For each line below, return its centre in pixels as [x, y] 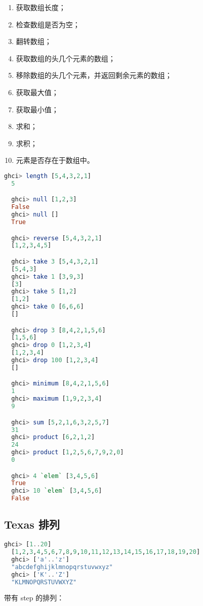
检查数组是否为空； [48, 24]
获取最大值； [37, 92]
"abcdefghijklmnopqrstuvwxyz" [62, 567]
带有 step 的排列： [34, 598]
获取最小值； [37, 109]
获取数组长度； [41, 7]
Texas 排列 [32, 524]
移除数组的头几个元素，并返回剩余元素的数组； [94, 75]
